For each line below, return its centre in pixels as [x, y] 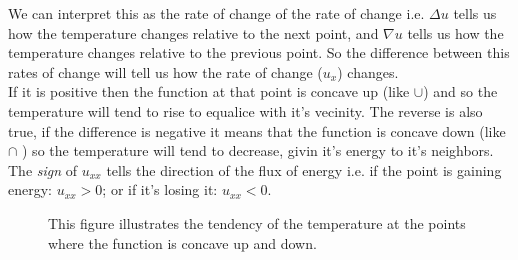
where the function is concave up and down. [182, 242]
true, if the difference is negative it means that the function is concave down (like [257, 130]
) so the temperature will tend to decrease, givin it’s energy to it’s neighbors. [258, 150]
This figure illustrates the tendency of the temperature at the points [257, 222]
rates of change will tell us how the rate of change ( [165, 71]
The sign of [43, 169]
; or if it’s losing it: [160, 189]
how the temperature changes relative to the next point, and [193, 32]
